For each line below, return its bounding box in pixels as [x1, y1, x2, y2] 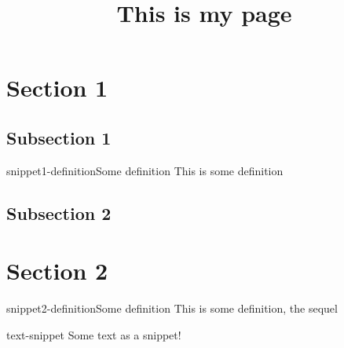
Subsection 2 [6, 200, 112, 225]
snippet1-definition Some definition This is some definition [6, 162, 284, 178]
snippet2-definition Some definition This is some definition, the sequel [6, 300, 338, 317]
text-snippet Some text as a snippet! [6, 326, 181, 343]
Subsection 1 [6, 125, 112, 149]
